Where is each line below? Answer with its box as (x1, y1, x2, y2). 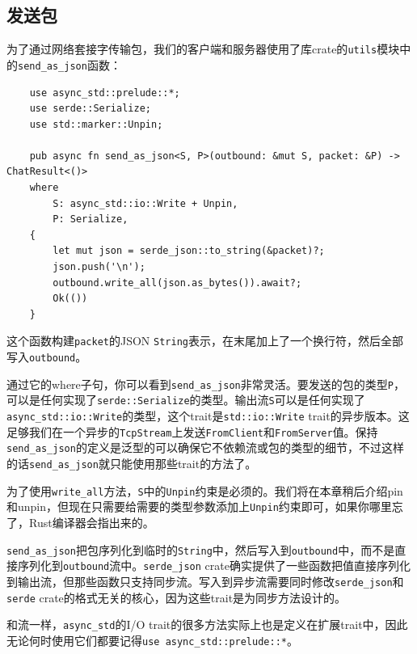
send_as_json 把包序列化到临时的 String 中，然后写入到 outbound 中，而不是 (6, 541, 395, 558)
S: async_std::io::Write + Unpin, (53, 197, 238, 209)
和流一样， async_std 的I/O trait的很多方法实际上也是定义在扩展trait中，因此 (6, 616, 408, 633)
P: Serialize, (53, 213, 128, 226)
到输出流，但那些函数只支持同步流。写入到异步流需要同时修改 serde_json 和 (6, 572, 404, 589)
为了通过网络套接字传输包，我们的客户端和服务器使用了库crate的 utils (6, 40, 377, 57)
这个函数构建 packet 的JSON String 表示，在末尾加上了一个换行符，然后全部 (6, 332, 403, 349)
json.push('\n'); (53, 261, 145, 273)
